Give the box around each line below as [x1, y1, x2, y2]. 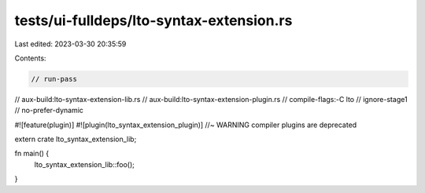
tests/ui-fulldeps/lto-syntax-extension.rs [14, 12, 293, 29]
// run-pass [31, 75, 78, 83]
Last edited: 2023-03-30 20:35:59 [14, 39, 127, 49]
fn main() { [14, 149, 50, 158]
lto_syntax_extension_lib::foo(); [34, 159, 135, 169]
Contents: [14, 53, 46, 63]
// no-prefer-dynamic [14, 106, 84, 115]
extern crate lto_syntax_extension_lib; [14, 134, 137, 144]
